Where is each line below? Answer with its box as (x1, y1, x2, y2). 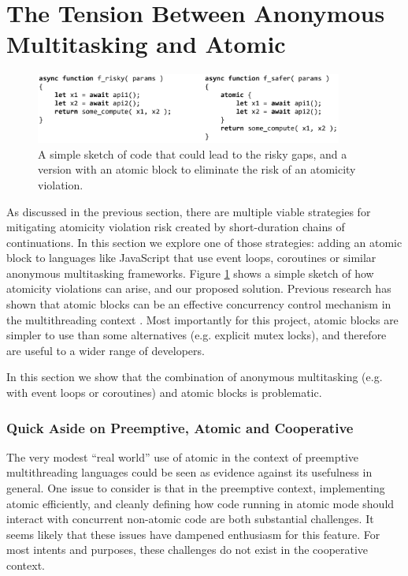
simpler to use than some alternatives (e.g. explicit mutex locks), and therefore (6, 327, 387, 343)
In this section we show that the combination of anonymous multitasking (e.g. (6, 368, 383, 385)
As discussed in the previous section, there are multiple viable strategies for (6, 203, 371, 219)
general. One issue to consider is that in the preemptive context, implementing (6, 480, 385, 496)
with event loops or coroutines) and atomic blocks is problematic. (6, 384, 322, 401)
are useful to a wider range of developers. (6, 342, 205, 358)
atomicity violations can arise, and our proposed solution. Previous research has (6, 280, 391, 297)
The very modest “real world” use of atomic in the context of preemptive (6, 448, 359, 465)
